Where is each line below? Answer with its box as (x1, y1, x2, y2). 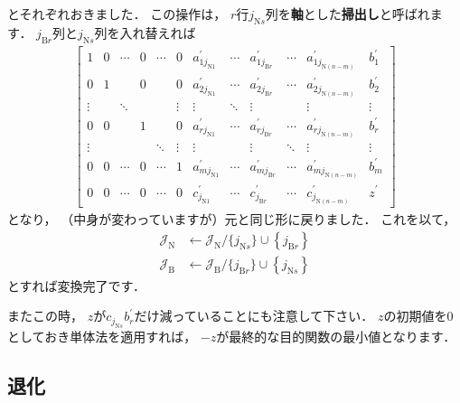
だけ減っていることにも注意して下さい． (134, 306, 374, 325)
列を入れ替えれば (94, 23, 196, 42)
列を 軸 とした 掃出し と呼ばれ (265, 5, 430, 23)
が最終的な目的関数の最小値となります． (216, 326, 456, 345)
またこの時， (7, 306, 83, 325)
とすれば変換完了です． (7, 276, 146, 295)
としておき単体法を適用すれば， (7, 326, 197, 345)
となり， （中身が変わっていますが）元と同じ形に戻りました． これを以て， (7, 210, 456, 229)
